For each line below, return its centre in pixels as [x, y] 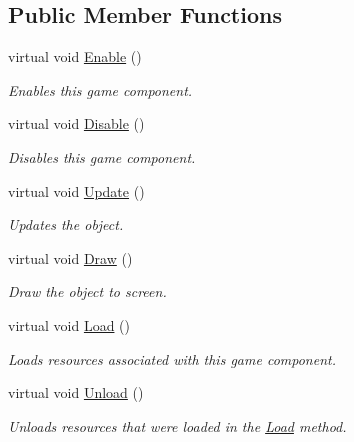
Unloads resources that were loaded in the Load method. [177, 425]
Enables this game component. [100, 89]
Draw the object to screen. [87, 291]
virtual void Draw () [70, 257]
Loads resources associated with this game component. [172, 358]
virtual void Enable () [75, 56]
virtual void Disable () [76, 123]
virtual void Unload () [76, 392]
